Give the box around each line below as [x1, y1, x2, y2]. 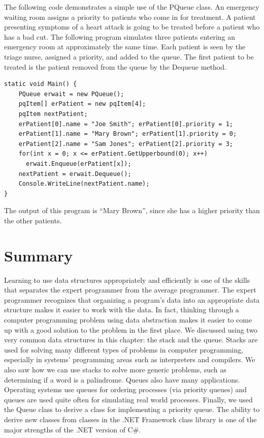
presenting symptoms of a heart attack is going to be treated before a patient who [4, 21, 260, 32]
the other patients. [4, 215, 62, 225]
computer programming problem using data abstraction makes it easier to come [4, 314, 252, 325]
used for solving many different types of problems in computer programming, [4, 344, 244, 355]
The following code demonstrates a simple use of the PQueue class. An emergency [4, 2, 259, 12]
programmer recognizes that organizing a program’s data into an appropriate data [4, 294, 260, 305]
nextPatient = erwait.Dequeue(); [18, 170, 131, 178]
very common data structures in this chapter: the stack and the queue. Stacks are [4, 334, 258, 345]
